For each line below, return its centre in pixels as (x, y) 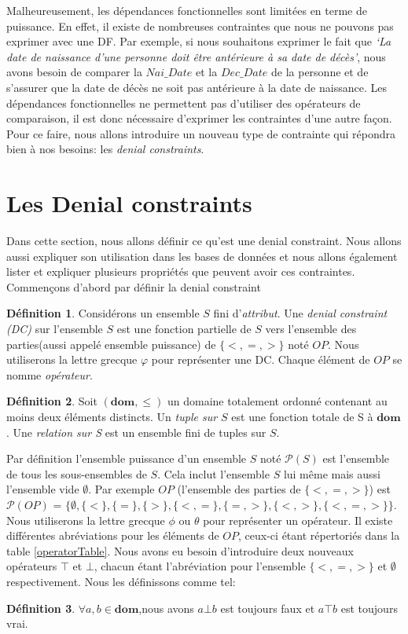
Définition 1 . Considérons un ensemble (103, 313)
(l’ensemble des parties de (239, 489)
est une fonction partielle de (184, 329)
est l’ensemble (356, 458)
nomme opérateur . (50, 374)
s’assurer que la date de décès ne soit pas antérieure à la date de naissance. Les (197, 87)
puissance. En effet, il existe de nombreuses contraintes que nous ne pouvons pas (200, 26)
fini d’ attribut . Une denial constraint (300, 313)
